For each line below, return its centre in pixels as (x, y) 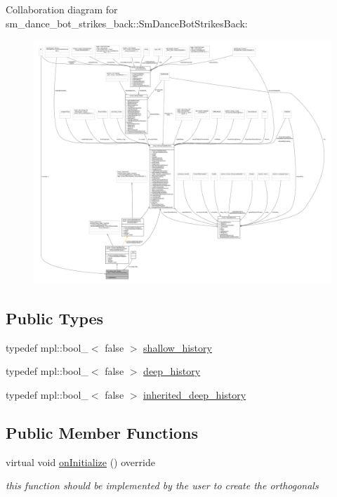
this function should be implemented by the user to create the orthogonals (162, 485)
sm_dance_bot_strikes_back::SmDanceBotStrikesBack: (127, 23)
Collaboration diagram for (62, 9)
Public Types (55, 318)
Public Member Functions (102, 432)
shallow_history (178, 347)
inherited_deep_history (195, 394)
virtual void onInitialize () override (80, 462)
